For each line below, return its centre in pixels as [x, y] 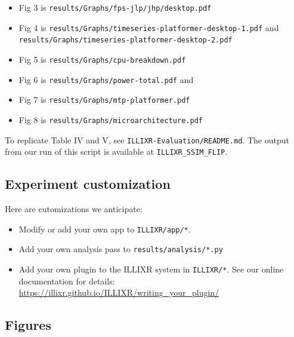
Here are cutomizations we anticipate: [74, 209]
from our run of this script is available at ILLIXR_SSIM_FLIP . [116, 151]
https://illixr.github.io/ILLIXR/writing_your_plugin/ [119, 292]
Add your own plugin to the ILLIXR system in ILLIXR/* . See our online [151, 269]
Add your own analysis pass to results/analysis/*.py [121, 249]
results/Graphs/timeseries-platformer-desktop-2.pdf [126, 40]
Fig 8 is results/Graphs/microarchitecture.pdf [111, 119]
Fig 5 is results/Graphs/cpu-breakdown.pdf [102, 59]
